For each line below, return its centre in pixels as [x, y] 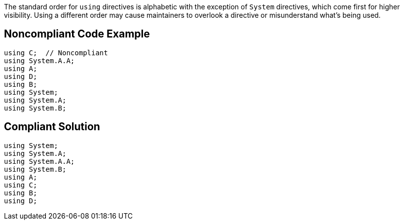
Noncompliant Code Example [77, 34]
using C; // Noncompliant [56, 53]
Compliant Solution [52, 127]
